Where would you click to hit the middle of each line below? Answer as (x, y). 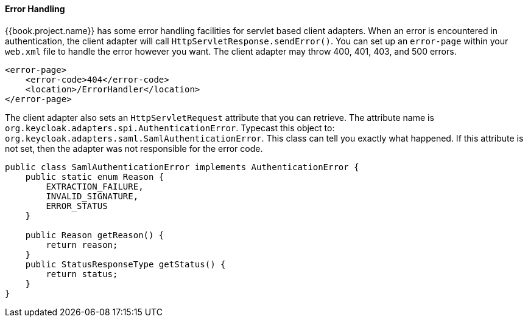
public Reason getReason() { (95, 235)
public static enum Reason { (95, 176)
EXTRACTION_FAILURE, (95, 186)
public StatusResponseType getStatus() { (125, 264)
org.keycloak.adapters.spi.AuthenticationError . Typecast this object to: (170, 128)
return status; (82, 274)
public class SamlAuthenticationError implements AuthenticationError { (182, 167)
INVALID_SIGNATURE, (92, 196)
